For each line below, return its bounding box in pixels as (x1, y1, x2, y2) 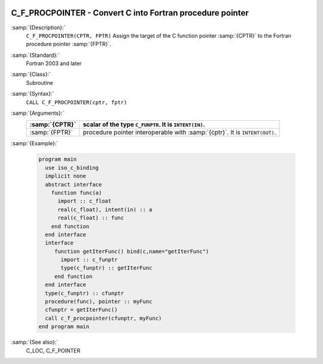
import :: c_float (57, 198, 112, 204)
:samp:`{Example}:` (11, 140, 59, 147)
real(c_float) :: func (57, 215, 124, 221)
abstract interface (45, 181, 102, 188)
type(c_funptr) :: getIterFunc (60, 265, 153, 271)
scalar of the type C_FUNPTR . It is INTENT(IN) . (83, 120, 206, 129)
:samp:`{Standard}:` (11, 51, 60, 59)
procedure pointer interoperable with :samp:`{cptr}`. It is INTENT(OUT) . (83, 129, 276, 137)
